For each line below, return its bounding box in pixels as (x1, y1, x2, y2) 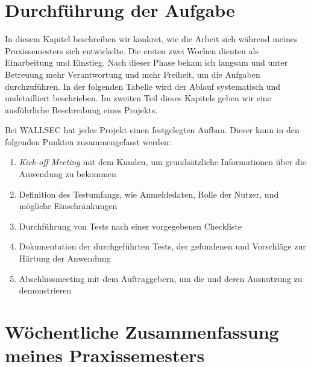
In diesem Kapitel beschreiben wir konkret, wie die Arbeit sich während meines (5, 33, 298, 45)
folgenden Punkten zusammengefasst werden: (5, 135, 171, 148)
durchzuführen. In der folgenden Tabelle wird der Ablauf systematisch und (5, 80, 281, 92)
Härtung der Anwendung (19, 252, 111, 265)
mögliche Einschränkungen (19, 199, 118, 212)
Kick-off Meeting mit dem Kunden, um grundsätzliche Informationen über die (19, 155, 306, 168)
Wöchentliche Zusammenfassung (5, 319, 279, 343)
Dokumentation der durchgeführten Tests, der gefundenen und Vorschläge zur (19, 240, 306, 253)
